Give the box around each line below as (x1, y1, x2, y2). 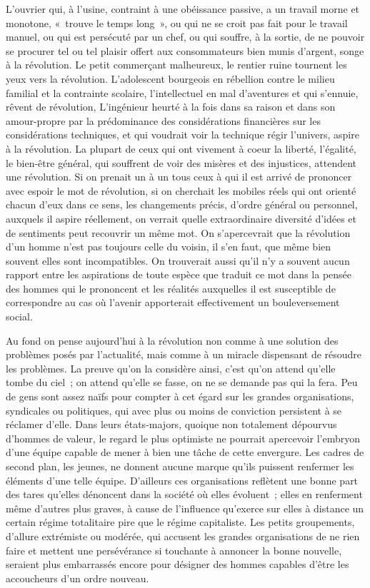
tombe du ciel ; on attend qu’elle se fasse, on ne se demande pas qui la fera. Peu (6, 375, 358, 390)
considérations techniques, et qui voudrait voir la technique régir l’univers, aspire (6, 127, 359, 142)
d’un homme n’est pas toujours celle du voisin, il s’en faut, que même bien (6, 239, 331, 254)
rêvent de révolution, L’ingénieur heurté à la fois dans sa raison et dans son (6, 99, 336, 114)
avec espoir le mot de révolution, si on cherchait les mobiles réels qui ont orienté (6, 183, 356, 198)
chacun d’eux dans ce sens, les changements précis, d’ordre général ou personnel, (6, 197, 358, 212)
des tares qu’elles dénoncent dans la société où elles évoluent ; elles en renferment (6, 487, 363, 502)
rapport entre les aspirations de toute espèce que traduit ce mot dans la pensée (6, 267, 352, 282)
